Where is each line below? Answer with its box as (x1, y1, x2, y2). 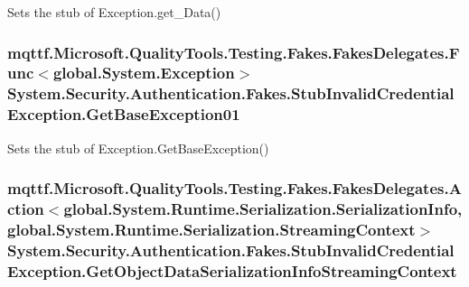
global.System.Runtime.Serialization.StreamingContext (7, 218, 416, 240)
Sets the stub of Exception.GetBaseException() (7, 138, 269, 157)
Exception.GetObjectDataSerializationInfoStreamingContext (7, 259, 457, 282)
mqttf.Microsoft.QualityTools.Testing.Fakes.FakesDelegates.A (7, 177, 462, 199)
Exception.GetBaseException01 (7, 103, 240, 125)
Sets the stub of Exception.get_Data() (7, 3, 221, 21)
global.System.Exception (52, 61, 235, 84)
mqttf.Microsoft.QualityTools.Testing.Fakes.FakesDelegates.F (7, 41, 460, 63)
